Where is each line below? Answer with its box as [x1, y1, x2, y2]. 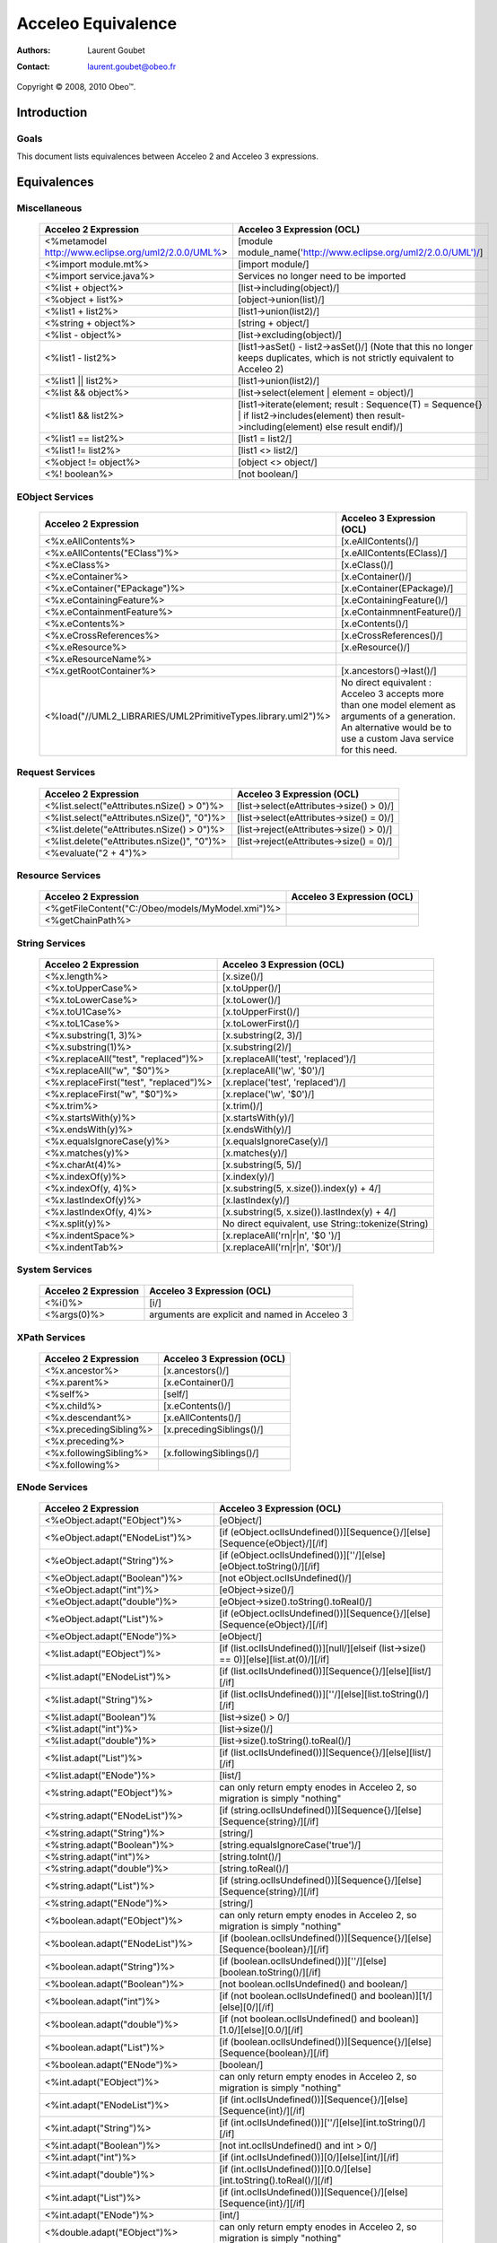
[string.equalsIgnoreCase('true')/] [218, 1839, 362, 1852]
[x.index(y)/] [222, 1170, 275, 1183]
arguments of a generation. [341, 710, 457, 722]
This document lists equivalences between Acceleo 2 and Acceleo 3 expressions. [16, 151, 318, 161]
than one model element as [341, 699, 457, 711]
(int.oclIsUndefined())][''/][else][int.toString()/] [230, 2116, 426, 2129]
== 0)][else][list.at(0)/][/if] [218, 1654, 330, 1666]
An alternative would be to [341, 721, 452, 734]
